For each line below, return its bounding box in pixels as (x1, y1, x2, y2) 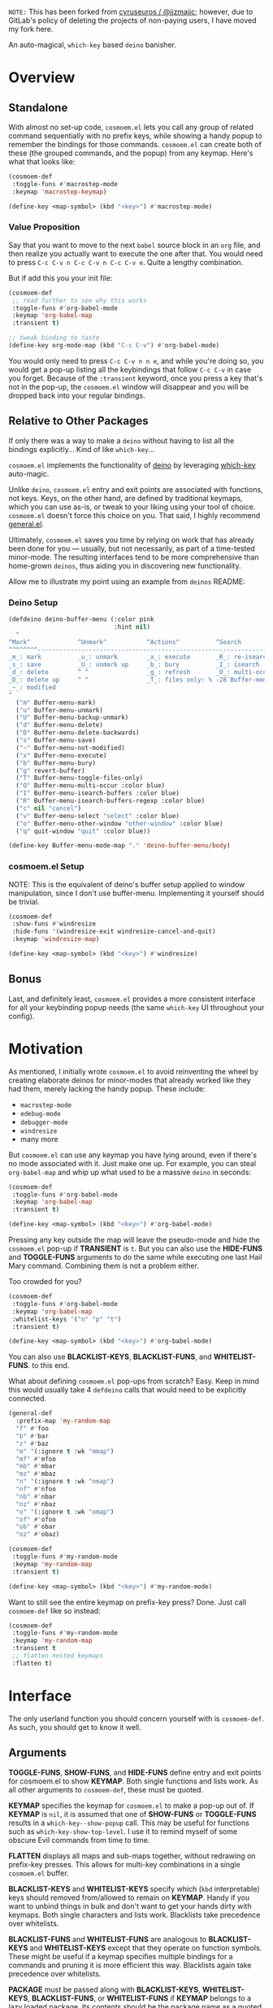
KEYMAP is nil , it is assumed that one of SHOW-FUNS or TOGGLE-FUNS (8, 1809, 257, 1819)
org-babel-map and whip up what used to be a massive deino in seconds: (8, 1167, 252, 1177)
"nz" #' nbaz (15, 1500, 57, 1508)
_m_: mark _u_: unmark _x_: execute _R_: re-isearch (8, 653, 271, 661)
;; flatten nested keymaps (11, 1652, 104, 1660)
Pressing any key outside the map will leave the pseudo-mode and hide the (8, 1235, 260, 1245)
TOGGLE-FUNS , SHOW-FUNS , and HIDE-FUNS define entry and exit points (8, 1767, 262, 1777)
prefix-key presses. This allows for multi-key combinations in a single (8, 1859, 241, 1869)
